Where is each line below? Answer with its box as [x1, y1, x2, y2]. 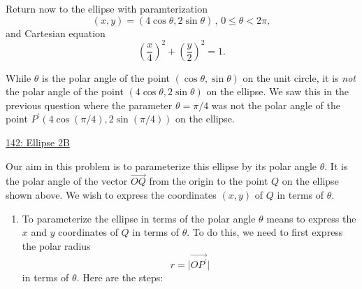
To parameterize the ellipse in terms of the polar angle [22, 211, 256, 225]
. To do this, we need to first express [187, 225, 343, 239]
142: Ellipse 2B [6, 135, 70, 150]
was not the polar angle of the [211, 97, 340, 112]
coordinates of [58, 225, 118, 239]
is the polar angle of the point [42, 70, 170, 85]
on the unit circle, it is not [242, 70, 356, 85]
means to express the [266, 211, 356, 225]
